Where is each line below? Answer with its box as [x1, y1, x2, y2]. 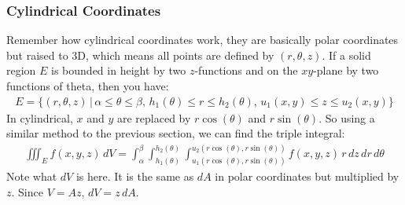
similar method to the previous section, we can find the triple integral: [6, 125, 345, 141]
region [6, 62, 36, 79]
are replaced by [116, 109, 191, 126]
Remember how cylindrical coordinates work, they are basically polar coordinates [6, 31, 399, 48]
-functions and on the [194, 62, 298, 79]
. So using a [318, 109, 375, 126]
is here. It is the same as [75, 168, 194, 185]
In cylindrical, [6, 109, 73, 126]
